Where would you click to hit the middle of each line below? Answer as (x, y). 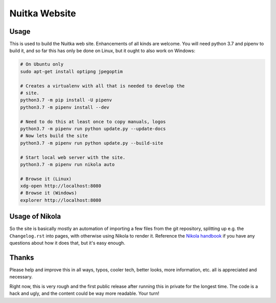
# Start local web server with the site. (73, 157)
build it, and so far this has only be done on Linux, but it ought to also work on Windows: (102, 51)
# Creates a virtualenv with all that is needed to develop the (102, 86)
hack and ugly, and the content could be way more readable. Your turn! (84, 293)
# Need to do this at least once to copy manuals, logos (93, 122)
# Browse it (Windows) (49, 193)
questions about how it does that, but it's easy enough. (67, 243)
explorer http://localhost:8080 (61, 200)
